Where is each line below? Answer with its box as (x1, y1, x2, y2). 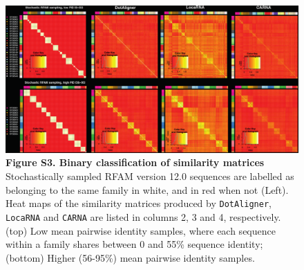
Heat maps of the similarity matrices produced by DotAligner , (6, 196, 272, 210)
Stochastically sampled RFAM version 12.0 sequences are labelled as (6, 169, 294, 183)
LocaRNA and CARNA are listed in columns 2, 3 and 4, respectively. (6, 209, 281, 224)
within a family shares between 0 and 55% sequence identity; (6, 237, 263, 251)
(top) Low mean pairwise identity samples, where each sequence (6, 223, 276, 237)
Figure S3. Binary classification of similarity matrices (6, 155, 265, 170)
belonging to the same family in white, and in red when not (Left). (6, 182, 289, 197)
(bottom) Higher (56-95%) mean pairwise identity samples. (6, 250, 255, 264)
